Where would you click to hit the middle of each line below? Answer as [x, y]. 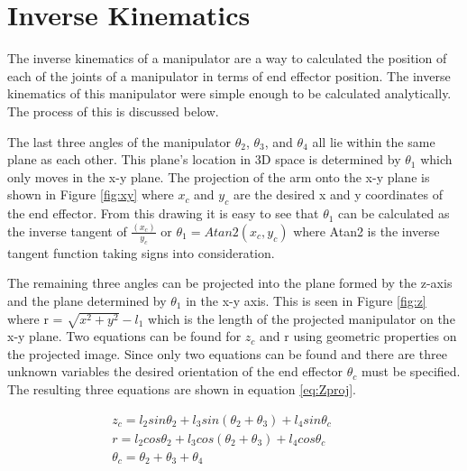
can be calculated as [394, 213]
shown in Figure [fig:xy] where [91, 194]
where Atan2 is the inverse [366, 231]
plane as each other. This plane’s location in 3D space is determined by [204, 159]
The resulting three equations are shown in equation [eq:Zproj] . [182, 389]
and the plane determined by [87, 300]
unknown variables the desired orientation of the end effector [175, 371]
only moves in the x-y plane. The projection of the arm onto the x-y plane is [219, 176]
